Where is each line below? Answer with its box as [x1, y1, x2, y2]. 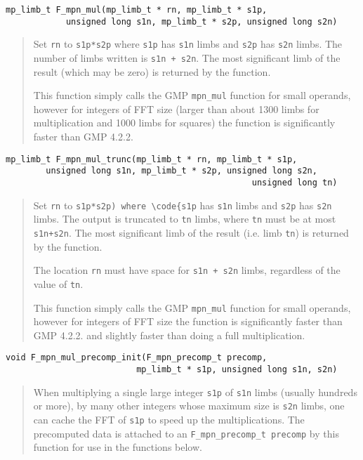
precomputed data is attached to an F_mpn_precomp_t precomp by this [33, 426, 339, 440]
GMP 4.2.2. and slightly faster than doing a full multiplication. [33, 327, 305, 342]
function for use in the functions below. [33, 440, 202, 454]
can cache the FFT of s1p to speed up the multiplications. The [33, 412, 305, 426]
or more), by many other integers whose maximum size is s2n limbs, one [33, 398, 345, 413]
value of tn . [33, 276, 84, 291]
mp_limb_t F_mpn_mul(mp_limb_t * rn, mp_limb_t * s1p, [6, 5, 268, 15]
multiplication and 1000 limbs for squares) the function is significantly [33, 115, 336, 130]
